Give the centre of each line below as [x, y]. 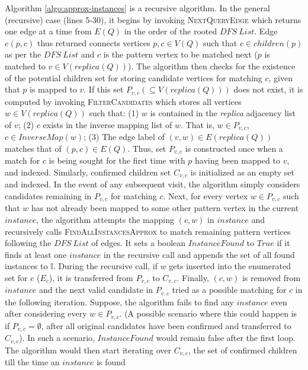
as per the [23, 54]
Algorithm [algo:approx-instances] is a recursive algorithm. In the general [137, 8]
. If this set [104, 89]
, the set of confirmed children [243, 350]
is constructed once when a [234, 148]
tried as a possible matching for [229, 290]
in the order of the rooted [171, 31]
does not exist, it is [268, 89]
